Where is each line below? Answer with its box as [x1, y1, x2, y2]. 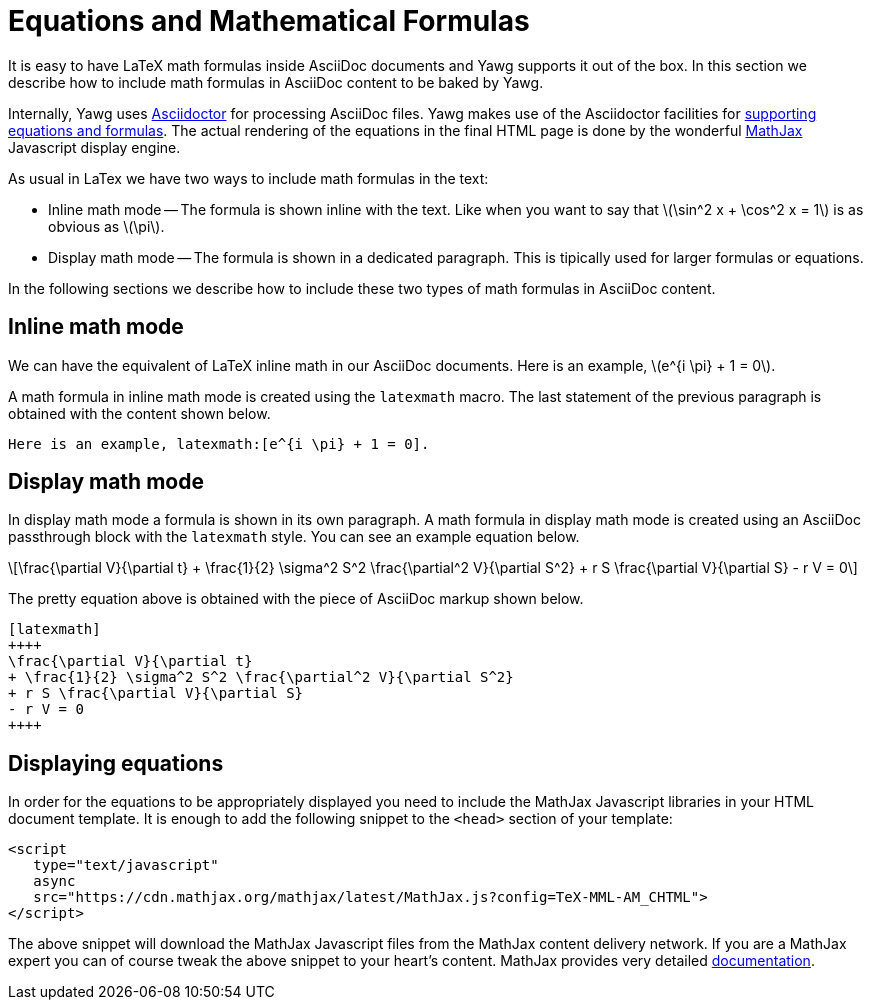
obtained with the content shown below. [8, 404, 271, 422]
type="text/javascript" [33, 857, 219, 874]
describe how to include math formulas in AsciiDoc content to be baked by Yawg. [8, 73, 544, 91]
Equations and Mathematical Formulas [8, 4, 530, 38]
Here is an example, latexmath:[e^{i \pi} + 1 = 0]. [8, 435, 430, 452]
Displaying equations [8, 750, 224, 776]
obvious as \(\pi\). [48, 217, 165, 235]
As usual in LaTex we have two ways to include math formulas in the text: [8, 169, 489, 187]
